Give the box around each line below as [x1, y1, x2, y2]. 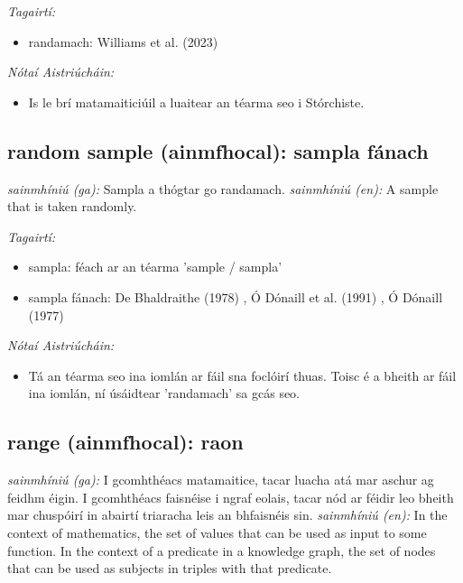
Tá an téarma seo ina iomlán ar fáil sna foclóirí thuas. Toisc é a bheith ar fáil [28, 366, 457, 384]
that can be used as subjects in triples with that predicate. [7, 559, 332, 578]
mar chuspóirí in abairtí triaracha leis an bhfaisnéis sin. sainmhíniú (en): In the [7, 505, 448, 524]
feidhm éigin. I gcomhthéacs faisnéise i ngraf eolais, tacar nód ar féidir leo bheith [7, 487, 454, 506]
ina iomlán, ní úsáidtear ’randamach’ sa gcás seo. [28, 384, 301, 403]
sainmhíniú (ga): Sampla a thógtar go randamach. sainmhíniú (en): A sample [7, 179, 439, 198]
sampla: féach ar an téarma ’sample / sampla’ [28, 257, 282, 276]
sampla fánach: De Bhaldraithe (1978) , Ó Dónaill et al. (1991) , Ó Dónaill [28, 287, 443, 306]
